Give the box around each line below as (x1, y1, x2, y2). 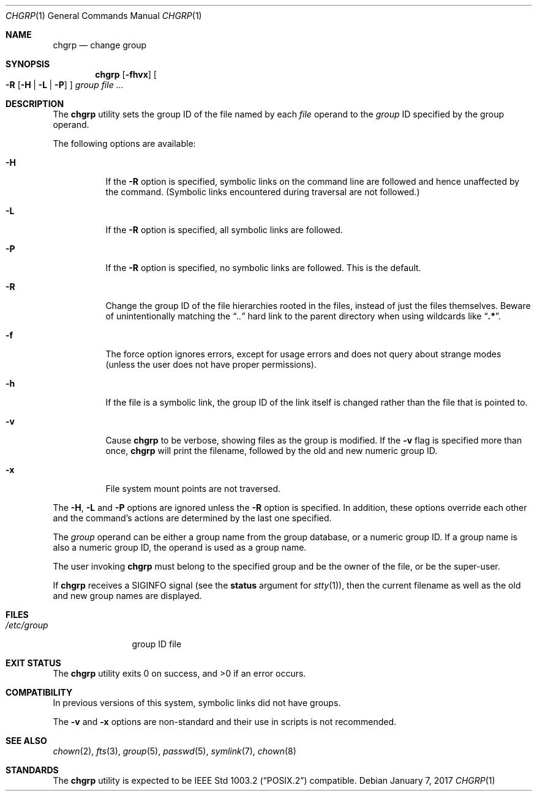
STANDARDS (6, 765, 59, 775)
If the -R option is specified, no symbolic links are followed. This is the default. (105, 262, 421, 273)
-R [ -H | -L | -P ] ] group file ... (6, 80, 124, 90)
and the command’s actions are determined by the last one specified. (53, 513, 332, 523)
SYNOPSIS (6, 59, 50, 69)
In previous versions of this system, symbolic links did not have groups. (53, 697, 341, 708)
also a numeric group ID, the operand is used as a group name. (53, 542, 307, 552)
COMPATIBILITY (6, 687, 73, 697)
